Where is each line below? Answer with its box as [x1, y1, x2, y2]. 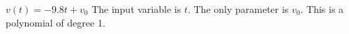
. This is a [300, 2, 344, 16]
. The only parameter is [187, 2, 289, 16]
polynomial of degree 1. [6, 15, 105, 29]
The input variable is [91, 2, 181, 16]
